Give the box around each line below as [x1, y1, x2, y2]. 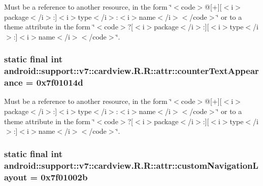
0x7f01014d [36, 76, 83, 89]
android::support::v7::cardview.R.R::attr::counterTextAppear [4, 64, 259, 77]
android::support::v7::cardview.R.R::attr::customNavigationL [4, 159, 258, 171]
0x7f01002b [41, 170, 88, 183]
